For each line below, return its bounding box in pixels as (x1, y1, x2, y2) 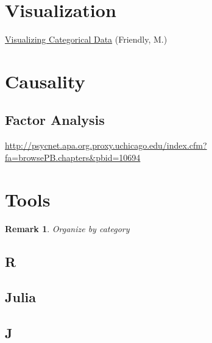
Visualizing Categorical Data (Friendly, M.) (5, 33, 168, 46)
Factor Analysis (5, 110, 105, 129)
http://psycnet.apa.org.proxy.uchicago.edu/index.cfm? (5, 139, 207, 152)
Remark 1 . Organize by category (5, 222, 130, 235)
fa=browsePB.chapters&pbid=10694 (5, 150, 141, 163)
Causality (5, 68, 85, 93)
